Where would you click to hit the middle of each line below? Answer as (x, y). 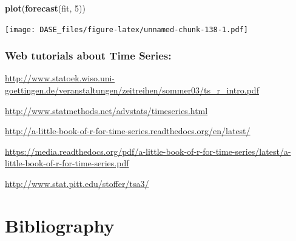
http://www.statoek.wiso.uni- (60, 78)
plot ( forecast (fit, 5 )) (45, 8)
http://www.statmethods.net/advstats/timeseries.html (106, 110)
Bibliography (60, 225)
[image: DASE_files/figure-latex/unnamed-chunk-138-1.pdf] (126, 29)
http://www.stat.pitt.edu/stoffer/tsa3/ (77, 184)
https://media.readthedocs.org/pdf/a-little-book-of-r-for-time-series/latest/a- (148, 151)
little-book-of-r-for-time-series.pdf (67, 163)
